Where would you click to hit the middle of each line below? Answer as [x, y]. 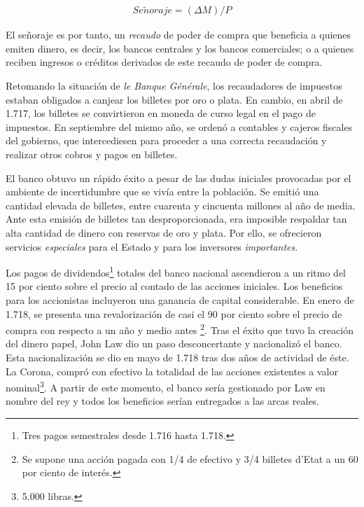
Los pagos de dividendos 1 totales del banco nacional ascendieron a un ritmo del [176, 271]
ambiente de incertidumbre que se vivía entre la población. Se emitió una [162, 192]
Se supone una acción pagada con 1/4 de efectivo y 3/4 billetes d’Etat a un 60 [190, 458]
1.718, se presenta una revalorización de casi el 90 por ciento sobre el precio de [174, 313]
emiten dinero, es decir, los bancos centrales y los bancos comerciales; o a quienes [180, 48]
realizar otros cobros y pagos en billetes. [92, 154]
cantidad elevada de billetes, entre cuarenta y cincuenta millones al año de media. [181, 205]
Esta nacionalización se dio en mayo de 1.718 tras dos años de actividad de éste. [177, 357]
